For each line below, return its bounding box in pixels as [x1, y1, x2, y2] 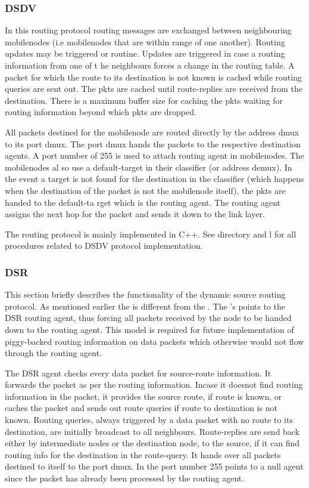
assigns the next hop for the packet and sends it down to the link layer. [5, 208, 265, 220]
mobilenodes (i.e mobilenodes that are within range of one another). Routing [5, 35, 285, 48]
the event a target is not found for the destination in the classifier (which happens [5, 172, 304, 185]
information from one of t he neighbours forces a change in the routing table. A [5, 59, 295, 71]
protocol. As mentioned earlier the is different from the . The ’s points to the [5, 299, 286, 312]
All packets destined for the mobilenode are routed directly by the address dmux [5, 125, 299, 138]
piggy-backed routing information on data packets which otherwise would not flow [5, 335, 304, 347]
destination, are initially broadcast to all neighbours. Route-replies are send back [5, 425, 300, 437]
